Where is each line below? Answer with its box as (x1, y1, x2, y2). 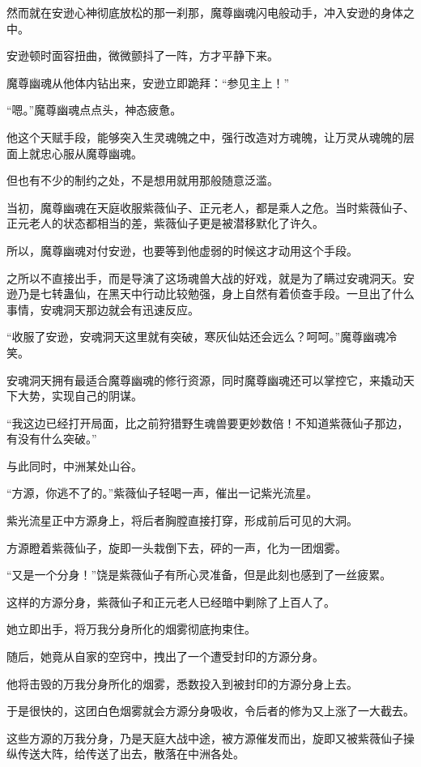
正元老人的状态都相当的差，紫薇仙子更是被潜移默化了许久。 (6, 215, 324, 232)
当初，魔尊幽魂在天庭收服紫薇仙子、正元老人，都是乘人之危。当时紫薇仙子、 (6, 198, 415, 215)
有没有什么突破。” (6, 430, 97, 447)
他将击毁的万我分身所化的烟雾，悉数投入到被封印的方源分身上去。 (6, 675, 358, 692)
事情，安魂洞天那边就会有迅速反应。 (6, 300, 199, 317)
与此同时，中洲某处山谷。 (6, 457, 142, 474)
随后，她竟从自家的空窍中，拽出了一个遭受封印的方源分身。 (6, 648, 324, 665)
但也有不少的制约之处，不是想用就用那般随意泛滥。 (6, 172, 279, 189)
